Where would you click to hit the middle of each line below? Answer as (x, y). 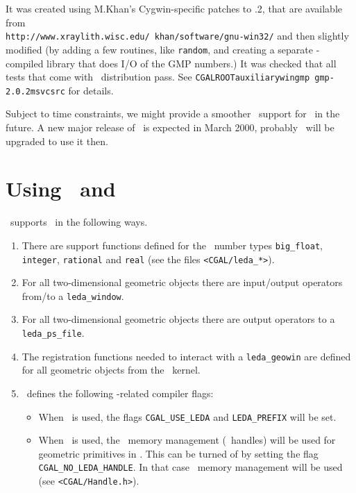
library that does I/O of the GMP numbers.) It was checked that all (192, 63)
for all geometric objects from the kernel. (111, 370)
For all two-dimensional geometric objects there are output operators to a (178, 319)
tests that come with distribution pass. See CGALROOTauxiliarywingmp (158, 77)
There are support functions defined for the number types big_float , (172, 245)
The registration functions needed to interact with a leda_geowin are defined (186, 356)
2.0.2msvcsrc (35, 91)
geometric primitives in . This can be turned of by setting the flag (178, 453)
